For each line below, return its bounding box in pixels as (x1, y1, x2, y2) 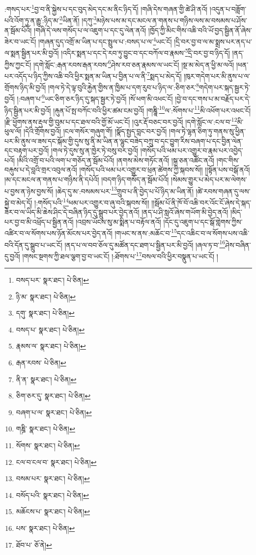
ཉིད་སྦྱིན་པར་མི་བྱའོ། (4, 105, 51, 115)
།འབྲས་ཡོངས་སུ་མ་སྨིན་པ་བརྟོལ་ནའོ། (76, 216, 161, 227)
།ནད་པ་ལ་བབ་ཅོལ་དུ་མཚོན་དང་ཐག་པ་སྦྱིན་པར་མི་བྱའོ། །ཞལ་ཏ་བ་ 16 (64, 238, 226, 250)
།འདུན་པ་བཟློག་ (209, 3, 247, 14)
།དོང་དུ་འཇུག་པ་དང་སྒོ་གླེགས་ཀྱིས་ (163, 216, 243, 227)
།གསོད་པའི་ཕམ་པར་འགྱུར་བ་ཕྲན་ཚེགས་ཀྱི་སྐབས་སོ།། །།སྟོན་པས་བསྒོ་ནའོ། (79, 164, 250, 175)
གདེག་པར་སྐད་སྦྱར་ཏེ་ (199, 82, 251, 92)
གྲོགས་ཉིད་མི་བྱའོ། (4, 82, 46, 92)
